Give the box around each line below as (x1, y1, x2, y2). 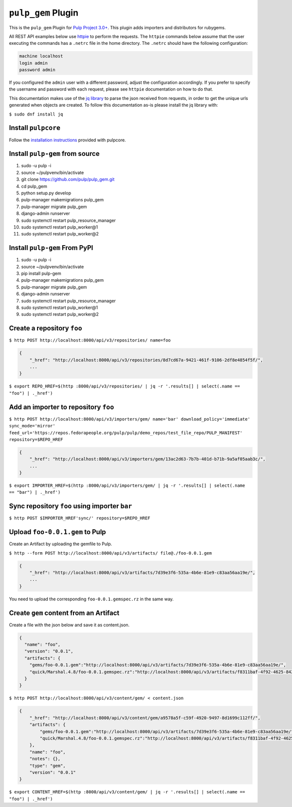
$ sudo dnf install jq (9, 111, 63, 117)
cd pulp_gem (21, 183, 47, 189)
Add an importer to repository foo (9, 403, 114, 411)
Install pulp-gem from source (9, 150, 100, 158)
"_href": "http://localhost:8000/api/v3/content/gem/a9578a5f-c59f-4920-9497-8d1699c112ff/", (29, 715, 260, 721)
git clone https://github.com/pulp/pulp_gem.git (21, 176, 115, 182)
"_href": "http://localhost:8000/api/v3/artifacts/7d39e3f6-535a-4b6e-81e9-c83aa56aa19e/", (29, 570, 255, 576)
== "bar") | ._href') (9, 490, 61, 495)
